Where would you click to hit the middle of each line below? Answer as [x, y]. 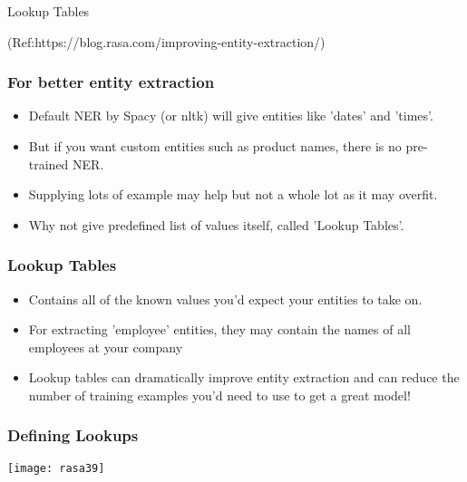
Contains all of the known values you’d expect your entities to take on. [225, 299]
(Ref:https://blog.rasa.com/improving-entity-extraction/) [166, 41]
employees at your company [106, 347]
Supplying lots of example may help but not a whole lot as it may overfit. [233, 194]
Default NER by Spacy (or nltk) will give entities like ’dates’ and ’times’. [231, 116]
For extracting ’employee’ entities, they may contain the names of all [219, 329]
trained [49, 164]
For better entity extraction [111, 82]
